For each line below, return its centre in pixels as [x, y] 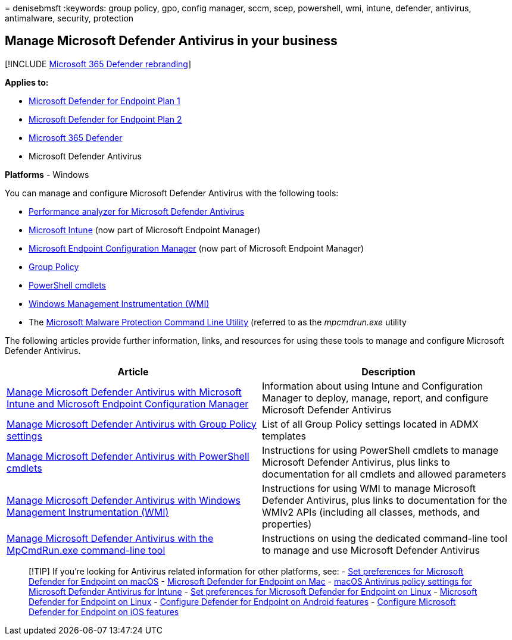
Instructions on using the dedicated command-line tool [385, 538]
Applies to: [27, 82]
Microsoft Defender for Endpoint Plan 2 [105, 119]
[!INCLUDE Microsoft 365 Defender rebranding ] [98, 64]
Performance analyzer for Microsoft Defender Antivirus [137, 211]
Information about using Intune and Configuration [373, 386]
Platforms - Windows [47, 174]
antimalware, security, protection [69, 18]
